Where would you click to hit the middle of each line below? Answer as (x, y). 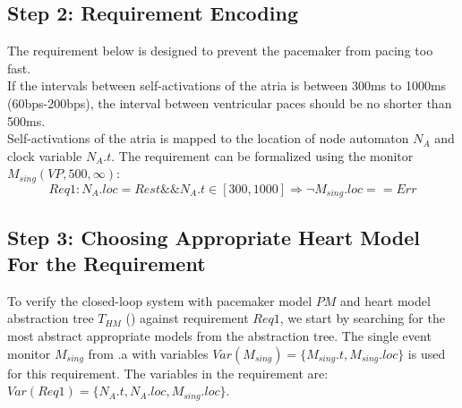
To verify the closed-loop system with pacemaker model (160, 300)
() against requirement (187, 318)
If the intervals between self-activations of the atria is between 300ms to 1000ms (227, 85)
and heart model (385, 300)
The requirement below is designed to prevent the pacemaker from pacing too (220, 51)
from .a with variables (148, 353)
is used (427, 353)
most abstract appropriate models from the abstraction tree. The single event (219, 336)
